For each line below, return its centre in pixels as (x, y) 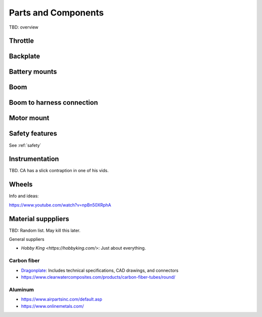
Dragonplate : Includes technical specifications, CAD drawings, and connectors (100, 270)
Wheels (21, 184)
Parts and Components (56, 13)
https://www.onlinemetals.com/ (53, 306)
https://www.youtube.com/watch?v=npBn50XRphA (60, 205)
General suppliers (27, 239)
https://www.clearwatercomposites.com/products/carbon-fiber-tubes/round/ (98, 277)
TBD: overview (24, 27)
